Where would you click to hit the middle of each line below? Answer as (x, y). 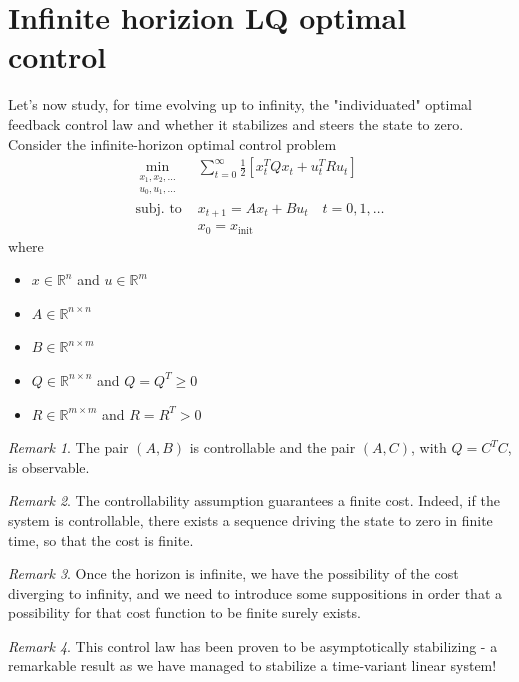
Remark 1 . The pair (68, 447)
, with (429, 447)
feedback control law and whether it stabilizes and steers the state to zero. (236, 123)
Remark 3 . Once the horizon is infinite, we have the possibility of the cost (233, 573)
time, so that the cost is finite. (101, 539)
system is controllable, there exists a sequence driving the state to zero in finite (250, 519)
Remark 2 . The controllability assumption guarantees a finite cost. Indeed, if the (254, 500)
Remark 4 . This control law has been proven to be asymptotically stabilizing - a (253, 645)
